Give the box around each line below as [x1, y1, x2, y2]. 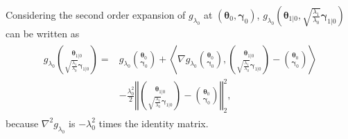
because [6, 115, 39, 130]
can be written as [6, 26, 80, 40]
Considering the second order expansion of [6, 8, 186, 21]
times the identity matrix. [98, 115, 209, 130]
